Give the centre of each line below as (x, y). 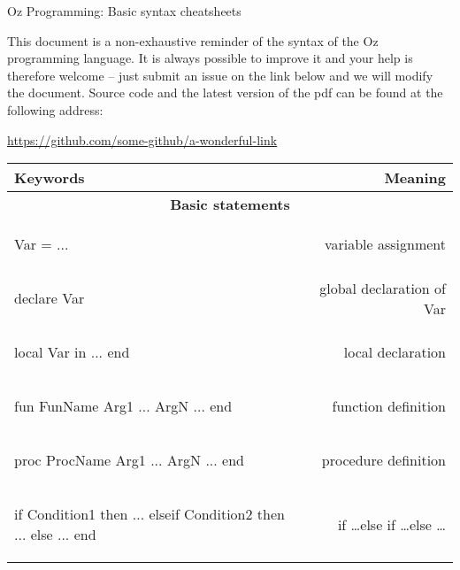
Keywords (50, 178)
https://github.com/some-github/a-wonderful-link (142, 139)
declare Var (50, 298)
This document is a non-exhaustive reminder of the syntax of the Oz (193, 40)
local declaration (395, 352)
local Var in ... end (72, 352)
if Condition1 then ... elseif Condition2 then (149, 514)
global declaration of (383, 288)
